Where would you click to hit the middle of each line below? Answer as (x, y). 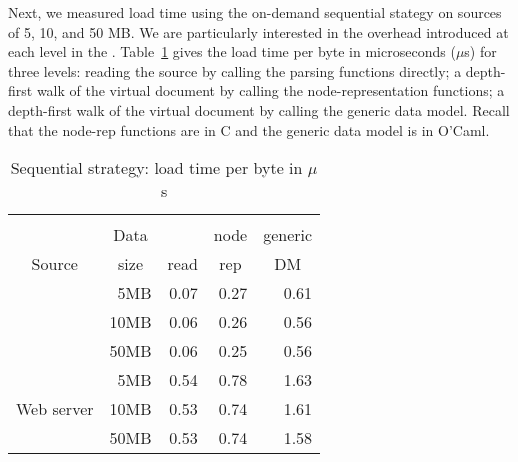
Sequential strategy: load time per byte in (156, 168)
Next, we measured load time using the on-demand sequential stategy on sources (255, 12)
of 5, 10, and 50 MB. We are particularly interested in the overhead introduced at (258, 31)
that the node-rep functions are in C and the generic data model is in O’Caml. (249, 129)
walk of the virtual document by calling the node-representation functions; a (270, 90)
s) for (480, 51)
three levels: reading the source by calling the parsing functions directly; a (235, 70)
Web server (55, 409)
